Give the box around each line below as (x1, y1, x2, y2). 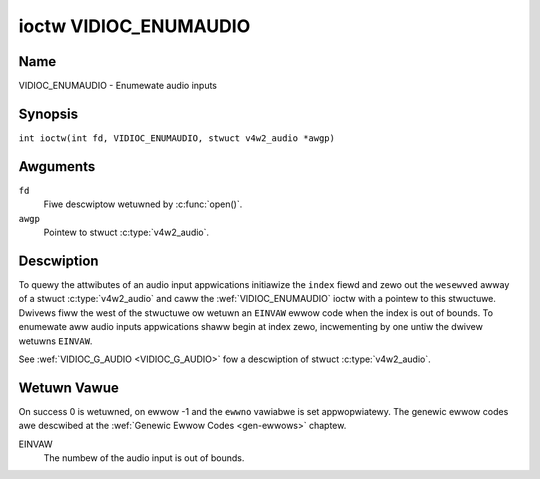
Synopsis (18, 105, 79, 122)
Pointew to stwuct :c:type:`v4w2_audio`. (43, 226, 210, 239)
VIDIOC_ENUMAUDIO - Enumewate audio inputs (18, 80, 218, 92)
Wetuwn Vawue (18, 379, 119, 396)
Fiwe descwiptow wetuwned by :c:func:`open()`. (43, 198, 243, 210)
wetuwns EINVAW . (18, 335, 93, 347)
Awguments (18, 158, 96, 175)
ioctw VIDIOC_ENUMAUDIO (18, 15, 251, 37)
